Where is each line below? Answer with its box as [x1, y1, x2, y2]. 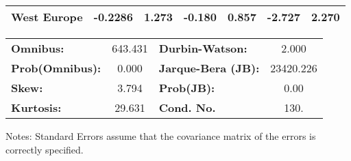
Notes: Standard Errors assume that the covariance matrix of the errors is [5, 129, 316, 143]
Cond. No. [158, 100, 216, 115]
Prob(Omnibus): [11, 60, 101, 76]
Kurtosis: [11, 100, 62, 115]
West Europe [11, 9, 83, 25]
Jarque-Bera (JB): [158, 60, 260, 76]
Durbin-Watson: [158, 40, 247, 56]
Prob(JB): [158, 80, 215, 96]
